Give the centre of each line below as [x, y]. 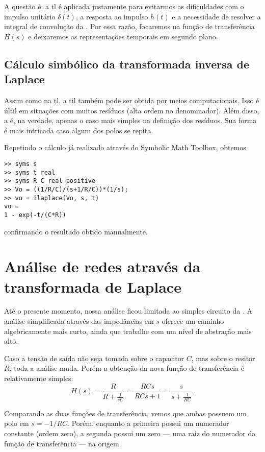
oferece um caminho [193, 321]
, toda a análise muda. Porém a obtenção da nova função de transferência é [127, 368]
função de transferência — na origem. [63, 443]
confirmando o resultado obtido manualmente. [76, 231]
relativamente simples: [39, 378]
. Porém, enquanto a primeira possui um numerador [148, 423]
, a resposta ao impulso [112, 16]
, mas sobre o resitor [223, 358]
